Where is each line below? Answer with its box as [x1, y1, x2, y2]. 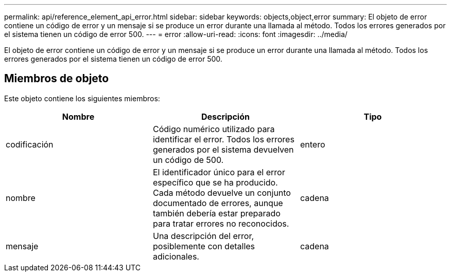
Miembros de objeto [4, 72, 109, 85]
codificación [6, 139, 54, 150]
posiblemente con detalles [152, 241, 255, 251]
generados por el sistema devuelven [152, 144, 294, 155]
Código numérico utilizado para [152, 123, 275, 134]
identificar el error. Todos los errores [152, 134, 294, 144]
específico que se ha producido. [152, 177, 278, 188]
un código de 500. [152, 154, 224, 165]
